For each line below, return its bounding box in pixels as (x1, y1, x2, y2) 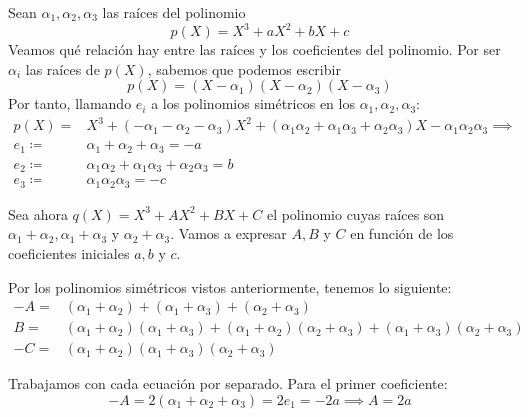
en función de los (350, 223, 454, 244)
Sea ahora (8, 203, 68, 224)
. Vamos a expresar (170, 223, 287, 244)
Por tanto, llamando (8, 93, 132, 114)
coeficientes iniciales (8, 243, 130, 264)
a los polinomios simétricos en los (151, 93, 355, 114)
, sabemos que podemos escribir (147, 58, 341, 79)
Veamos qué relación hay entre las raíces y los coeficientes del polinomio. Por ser (8, 39, 501, 60)
